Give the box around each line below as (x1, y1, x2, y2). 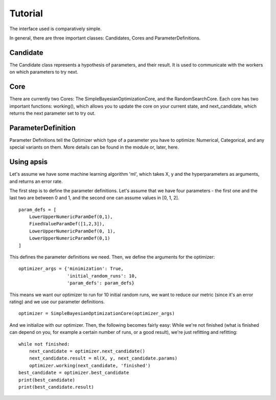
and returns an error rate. (9, 178, 63, 184)
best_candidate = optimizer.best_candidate (18, 370, 129, 376)
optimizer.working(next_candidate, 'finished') (29, 363, 151, 368)
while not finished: (18, 341, 70, 347)
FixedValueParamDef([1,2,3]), (29, 221, 105, 227)
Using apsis (9, 158, 48, 166)
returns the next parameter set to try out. (9, 110, 96, 116)
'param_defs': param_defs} (66, 280, 135, 286)
